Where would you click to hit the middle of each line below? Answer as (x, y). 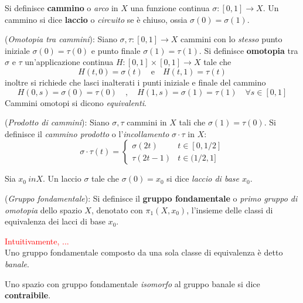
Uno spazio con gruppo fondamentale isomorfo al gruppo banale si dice (132, 283)
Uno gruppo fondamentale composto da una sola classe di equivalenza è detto (144, 252)
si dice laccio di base (203, 178)
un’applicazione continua (69, 62)
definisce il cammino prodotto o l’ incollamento (87, 133)
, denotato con (117, 210)
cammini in (147, 122)
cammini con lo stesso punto (231, 39)
